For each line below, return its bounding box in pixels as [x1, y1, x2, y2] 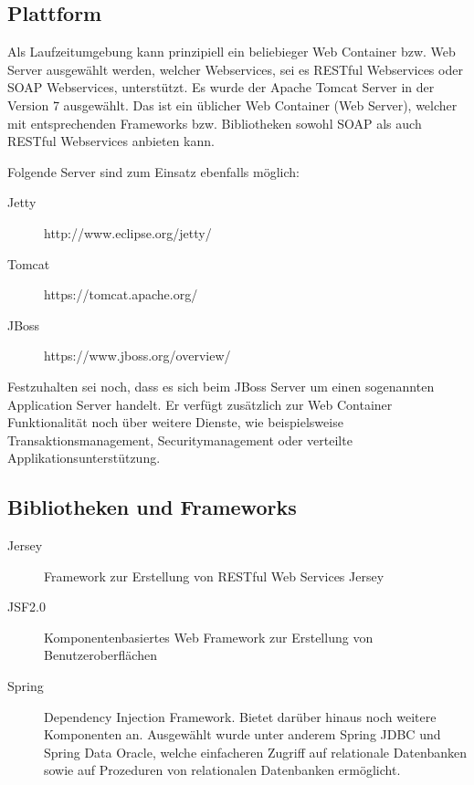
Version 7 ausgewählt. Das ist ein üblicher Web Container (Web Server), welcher [7, 95, 458, 114]
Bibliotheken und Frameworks [7, 493, 297, 521]
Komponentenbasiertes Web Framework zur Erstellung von [44, 627, 374, 646]
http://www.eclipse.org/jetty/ [44, 223, 212, 242]
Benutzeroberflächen [44, 645, 157, 665]
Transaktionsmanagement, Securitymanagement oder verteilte [7, 430, 353, 449]
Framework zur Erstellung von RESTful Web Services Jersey [44, 566, 384, 585]
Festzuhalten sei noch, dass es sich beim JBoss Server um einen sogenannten [7, 376, 435, 395]
